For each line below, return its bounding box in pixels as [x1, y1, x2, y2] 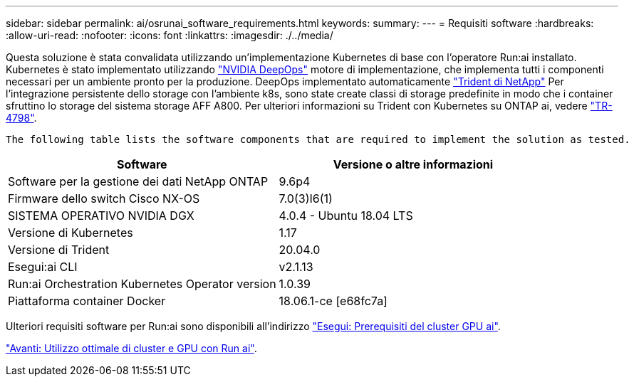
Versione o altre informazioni [333, 157, 494, 171]
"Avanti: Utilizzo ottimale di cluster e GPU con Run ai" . [6, 342, 257, 354]
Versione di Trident [8, 243, 110, 257]
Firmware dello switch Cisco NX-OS [8, 191, 200, 206]
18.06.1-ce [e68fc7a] [279, 294, 388, 308]
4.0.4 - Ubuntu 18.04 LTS [279, 208, 413, 223]
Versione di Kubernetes [8, 226, 133, 240]
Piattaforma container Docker [8, 294, 166, 308]
